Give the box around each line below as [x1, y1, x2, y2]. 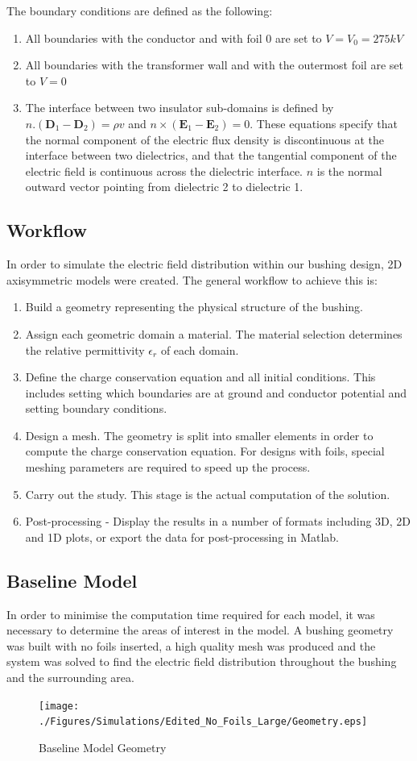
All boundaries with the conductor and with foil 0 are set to [25, 29, 322, 46]
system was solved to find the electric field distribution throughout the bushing [6, 653, 397, 670]
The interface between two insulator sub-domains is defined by [25, 99, 334, 116]
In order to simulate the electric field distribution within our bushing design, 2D [6, 256, 403, 272]
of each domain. [160, 341, 239, 358]
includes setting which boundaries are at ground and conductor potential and [25, 384, 407, 401]
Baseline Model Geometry [39, 738, 167, 755]
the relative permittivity [25, 341, 145, 358]
